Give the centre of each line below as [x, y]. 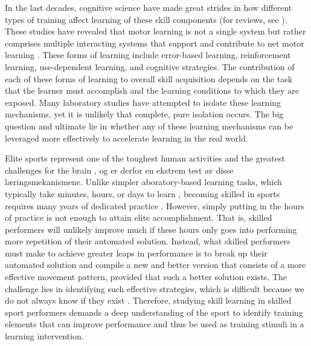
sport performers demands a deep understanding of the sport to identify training [154, 312]
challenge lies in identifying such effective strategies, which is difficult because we [155, 288]
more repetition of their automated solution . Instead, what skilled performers [148, 241]
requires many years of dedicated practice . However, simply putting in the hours [155, 205]
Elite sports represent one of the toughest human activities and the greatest [145, 158]
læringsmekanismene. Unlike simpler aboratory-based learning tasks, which [143, 182]
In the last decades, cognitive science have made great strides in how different [149, 7]
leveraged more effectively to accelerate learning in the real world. [127, 138]
